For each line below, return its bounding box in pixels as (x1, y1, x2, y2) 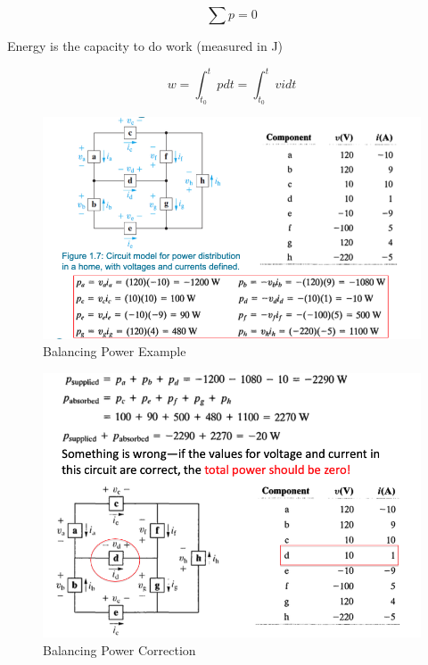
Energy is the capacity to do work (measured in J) (7, 37, 284, 54)
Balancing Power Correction (43, 640, 196, 659)
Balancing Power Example (43, 342, 186, 361)
